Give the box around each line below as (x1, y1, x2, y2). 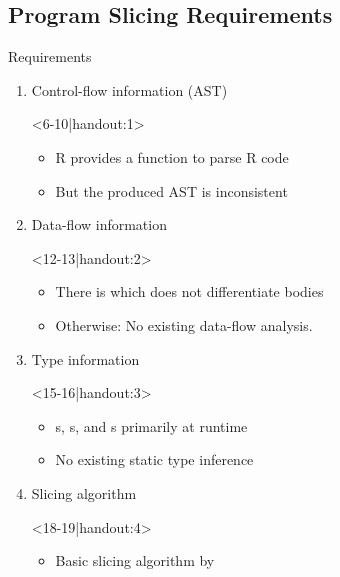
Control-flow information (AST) (31, 79, 228, 100)
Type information (31, 348, 140, 369)
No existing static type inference (55, 449, 254, 470)
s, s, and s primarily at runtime (55, 415, 248, 436)
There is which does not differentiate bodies (55, 281, 324, 302)
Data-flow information (31, 214, 167, 235)
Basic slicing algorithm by (55, 550, 215, 571)
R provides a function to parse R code (55, 146, 289, 167)
